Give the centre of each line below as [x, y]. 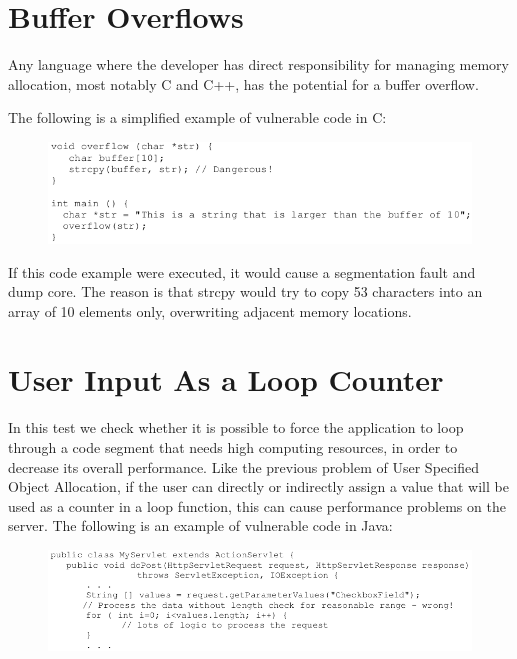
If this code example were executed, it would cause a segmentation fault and [242, 271]
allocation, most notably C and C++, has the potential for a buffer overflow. [243, 83]
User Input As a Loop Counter [226, 379]
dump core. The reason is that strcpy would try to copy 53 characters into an [245, 291]
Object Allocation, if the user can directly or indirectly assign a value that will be [258, 486]
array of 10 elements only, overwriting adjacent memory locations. [210, 310]
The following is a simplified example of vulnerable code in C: [197, 117]
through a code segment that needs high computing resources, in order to [233, 447]
